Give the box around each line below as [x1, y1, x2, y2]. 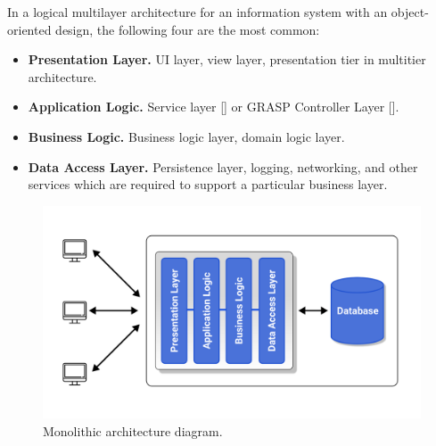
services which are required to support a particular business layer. [28, 175, 388, 194]
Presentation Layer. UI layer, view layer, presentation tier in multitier [28, 50, 426, 69]
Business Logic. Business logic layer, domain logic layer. [28, 127, 345, 145]
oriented [7, 20, 52, 38]
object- [391, 3, 429, 21]
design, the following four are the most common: [55, 20, 320, 38]
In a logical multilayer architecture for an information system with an [7, 3, 388, 21]
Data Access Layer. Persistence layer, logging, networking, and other [28, 157, 418, 176]
